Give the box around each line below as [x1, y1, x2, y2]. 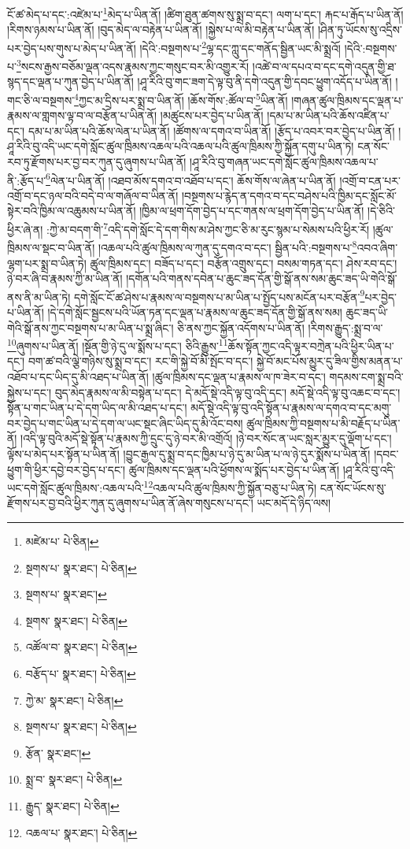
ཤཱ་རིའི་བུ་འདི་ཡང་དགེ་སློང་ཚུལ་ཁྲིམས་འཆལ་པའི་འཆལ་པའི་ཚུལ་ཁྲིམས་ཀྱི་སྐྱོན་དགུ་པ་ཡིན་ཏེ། [7, 138, 354, 154]
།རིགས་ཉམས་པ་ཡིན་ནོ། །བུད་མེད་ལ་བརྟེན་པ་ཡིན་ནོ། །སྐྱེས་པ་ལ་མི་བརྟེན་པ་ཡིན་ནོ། [7, 21, 315, 38]
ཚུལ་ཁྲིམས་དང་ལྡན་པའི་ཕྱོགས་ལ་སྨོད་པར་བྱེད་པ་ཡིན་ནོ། [128, 461, 340, 477]
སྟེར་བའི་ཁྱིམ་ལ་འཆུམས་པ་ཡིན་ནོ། [7, 202, 136, 219]
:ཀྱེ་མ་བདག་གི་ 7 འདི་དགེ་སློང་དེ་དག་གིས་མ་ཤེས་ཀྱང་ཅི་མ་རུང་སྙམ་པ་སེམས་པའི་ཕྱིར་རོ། [46, 219, 370, 237]
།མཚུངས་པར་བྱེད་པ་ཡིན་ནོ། [160, 107, 264, 124]
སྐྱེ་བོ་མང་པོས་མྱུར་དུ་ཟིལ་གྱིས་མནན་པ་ [256, 353, 403, 369]
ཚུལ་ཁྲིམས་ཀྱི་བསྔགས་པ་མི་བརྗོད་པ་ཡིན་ [246, 414, 401, 431]
